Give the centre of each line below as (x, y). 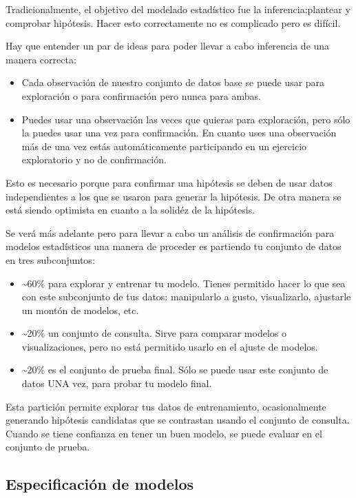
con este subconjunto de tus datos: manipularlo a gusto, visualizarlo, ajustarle (186, 297)
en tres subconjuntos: (50, 259)
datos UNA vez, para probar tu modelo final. (117, 383)
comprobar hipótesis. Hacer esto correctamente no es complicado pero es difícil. (173, 22)
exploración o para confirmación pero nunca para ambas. (141, 95)
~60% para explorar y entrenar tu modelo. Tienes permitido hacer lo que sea (184, 283)
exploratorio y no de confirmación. (94, 159)
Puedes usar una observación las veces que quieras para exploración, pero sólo (186, 119)
